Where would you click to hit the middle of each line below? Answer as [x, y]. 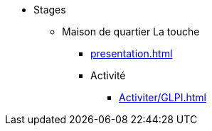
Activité [108, 75]
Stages [50, 10]
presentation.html [132, 53]
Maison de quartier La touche [131, 32]
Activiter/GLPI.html [163, 97]
